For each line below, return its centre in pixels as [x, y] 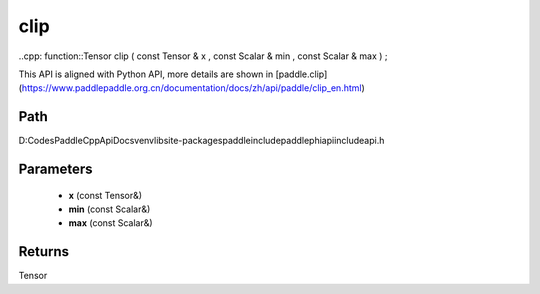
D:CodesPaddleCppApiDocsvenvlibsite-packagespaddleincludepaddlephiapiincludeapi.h [201, 141]
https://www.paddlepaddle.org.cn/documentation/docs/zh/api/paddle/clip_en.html [191, 88]
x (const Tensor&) [105, 195]
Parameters [55, 169]
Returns [44, 251]
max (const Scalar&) [111, 223]
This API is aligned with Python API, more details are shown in [146, 74]
